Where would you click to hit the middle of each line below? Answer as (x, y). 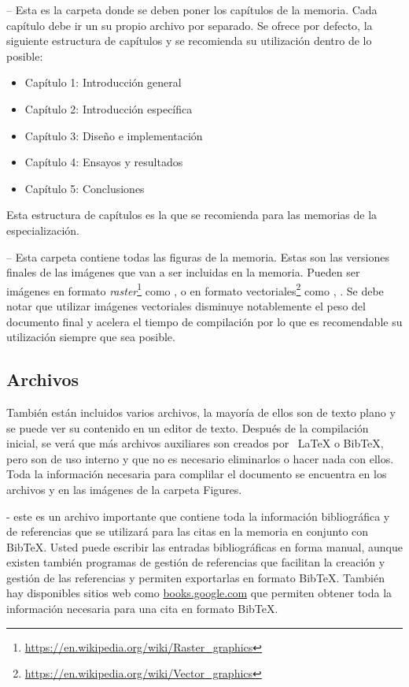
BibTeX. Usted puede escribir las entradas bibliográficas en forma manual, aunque (205, 546)
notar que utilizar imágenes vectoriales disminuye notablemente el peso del (186, 305)
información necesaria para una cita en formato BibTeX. (142, 609)
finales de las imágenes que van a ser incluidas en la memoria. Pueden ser (183, 272)
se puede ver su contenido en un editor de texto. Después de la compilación (188, 427)
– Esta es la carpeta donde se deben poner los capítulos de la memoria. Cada (192, 9)
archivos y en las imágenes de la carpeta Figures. (124, 489)
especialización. (43, 230)
